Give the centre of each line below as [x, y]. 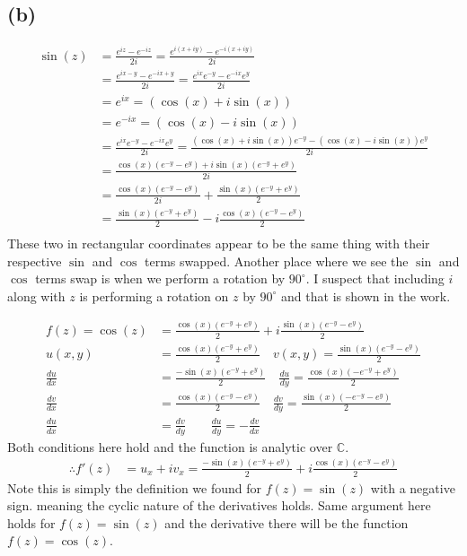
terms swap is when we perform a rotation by [160, 278]
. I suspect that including [375, 278]
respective [35, 261]
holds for [31, 522]
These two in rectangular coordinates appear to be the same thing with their [219, 243]
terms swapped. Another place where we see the [277, 261]
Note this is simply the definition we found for [135, 487]
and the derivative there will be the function [286, 522]
